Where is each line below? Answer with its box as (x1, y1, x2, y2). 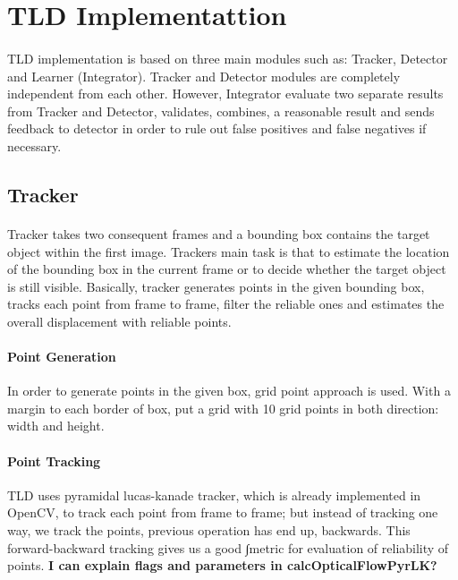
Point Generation (7, 347, 116, 366)
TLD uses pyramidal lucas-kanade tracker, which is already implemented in (7, 485, 421, 504)
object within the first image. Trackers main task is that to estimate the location (7, 242, 450, 260)
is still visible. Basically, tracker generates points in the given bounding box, (7, 277, 425, 295)
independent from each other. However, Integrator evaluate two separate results (7, 84, 444, 103)
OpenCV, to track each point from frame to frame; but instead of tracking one (7, 503, 438, 522)
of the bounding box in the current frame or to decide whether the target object (7, 260, 446, 278)
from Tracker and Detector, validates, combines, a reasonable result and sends (7, 101, 435, 120)
